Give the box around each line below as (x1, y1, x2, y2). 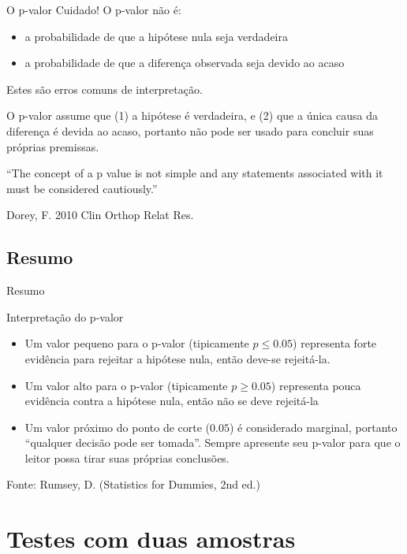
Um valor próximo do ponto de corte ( (24, 418, 211, 435)
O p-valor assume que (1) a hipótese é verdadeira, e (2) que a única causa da (6, 107, 378, 124)
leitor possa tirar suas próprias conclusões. (24, 449, 230, 466)
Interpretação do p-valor (6, 308, 124, 325)
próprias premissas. (6, 138, 99, 154)
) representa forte (293, 335, 377, 351)
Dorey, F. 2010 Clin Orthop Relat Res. (6, 206, 194, 223)
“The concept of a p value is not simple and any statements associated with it (6, 165, 383, 181)
